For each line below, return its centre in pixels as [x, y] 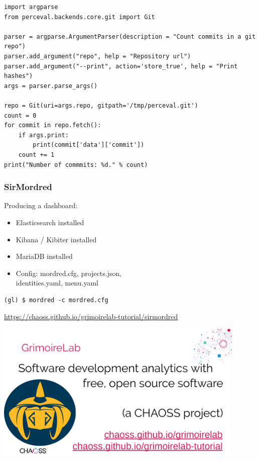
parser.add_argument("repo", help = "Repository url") [98, 56]
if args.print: [43, 135]
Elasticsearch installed [50, 222]
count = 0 [20, 115]
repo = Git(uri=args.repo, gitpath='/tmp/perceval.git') [101, 105]
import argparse [31, 7]
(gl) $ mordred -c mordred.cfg [56, 300]
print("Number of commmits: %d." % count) [76, 165]
